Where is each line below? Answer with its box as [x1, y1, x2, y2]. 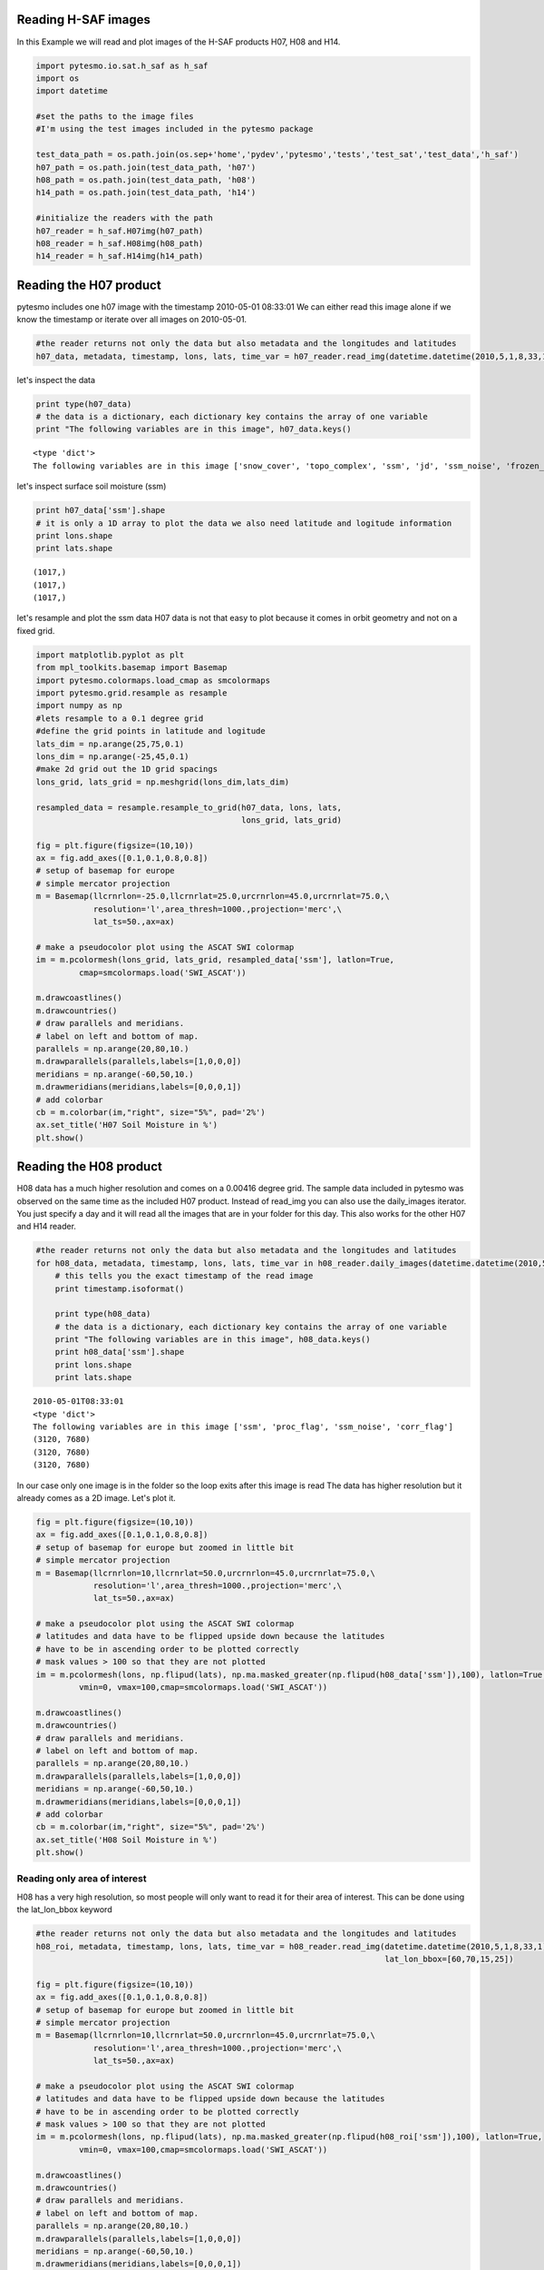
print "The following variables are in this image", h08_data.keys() [54, 1335, 371, 1345]
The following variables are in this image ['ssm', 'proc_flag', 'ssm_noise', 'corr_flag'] [33, 1422, 453, 1432]
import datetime [35, 86, 109, 96]
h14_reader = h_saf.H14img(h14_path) [35, 251, 204, 262]
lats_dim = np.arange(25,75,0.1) [35, 738, 185, 749]
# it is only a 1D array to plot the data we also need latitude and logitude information [35, 518, 452, 528]
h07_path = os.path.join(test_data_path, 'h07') [35, 162, 257, 173]
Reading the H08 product [16, 1159, 162, 1175]
